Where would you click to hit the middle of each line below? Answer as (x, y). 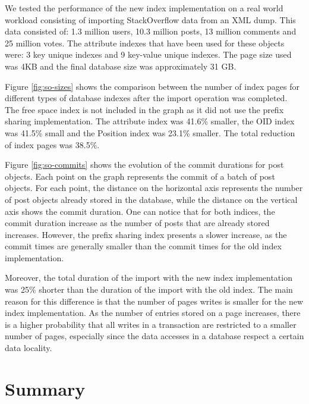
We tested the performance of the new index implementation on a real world (144, 8)
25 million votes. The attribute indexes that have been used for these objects (145, 43)
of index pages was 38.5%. (52, 144)
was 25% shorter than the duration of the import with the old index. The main (149, 289)
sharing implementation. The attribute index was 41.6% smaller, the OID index (150, 121)
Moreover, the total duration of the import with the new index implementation (149, 278)
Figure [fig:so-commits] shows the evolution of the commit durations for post (144, 165)
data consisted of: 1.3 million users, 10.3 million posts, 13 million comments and (151, 31)
